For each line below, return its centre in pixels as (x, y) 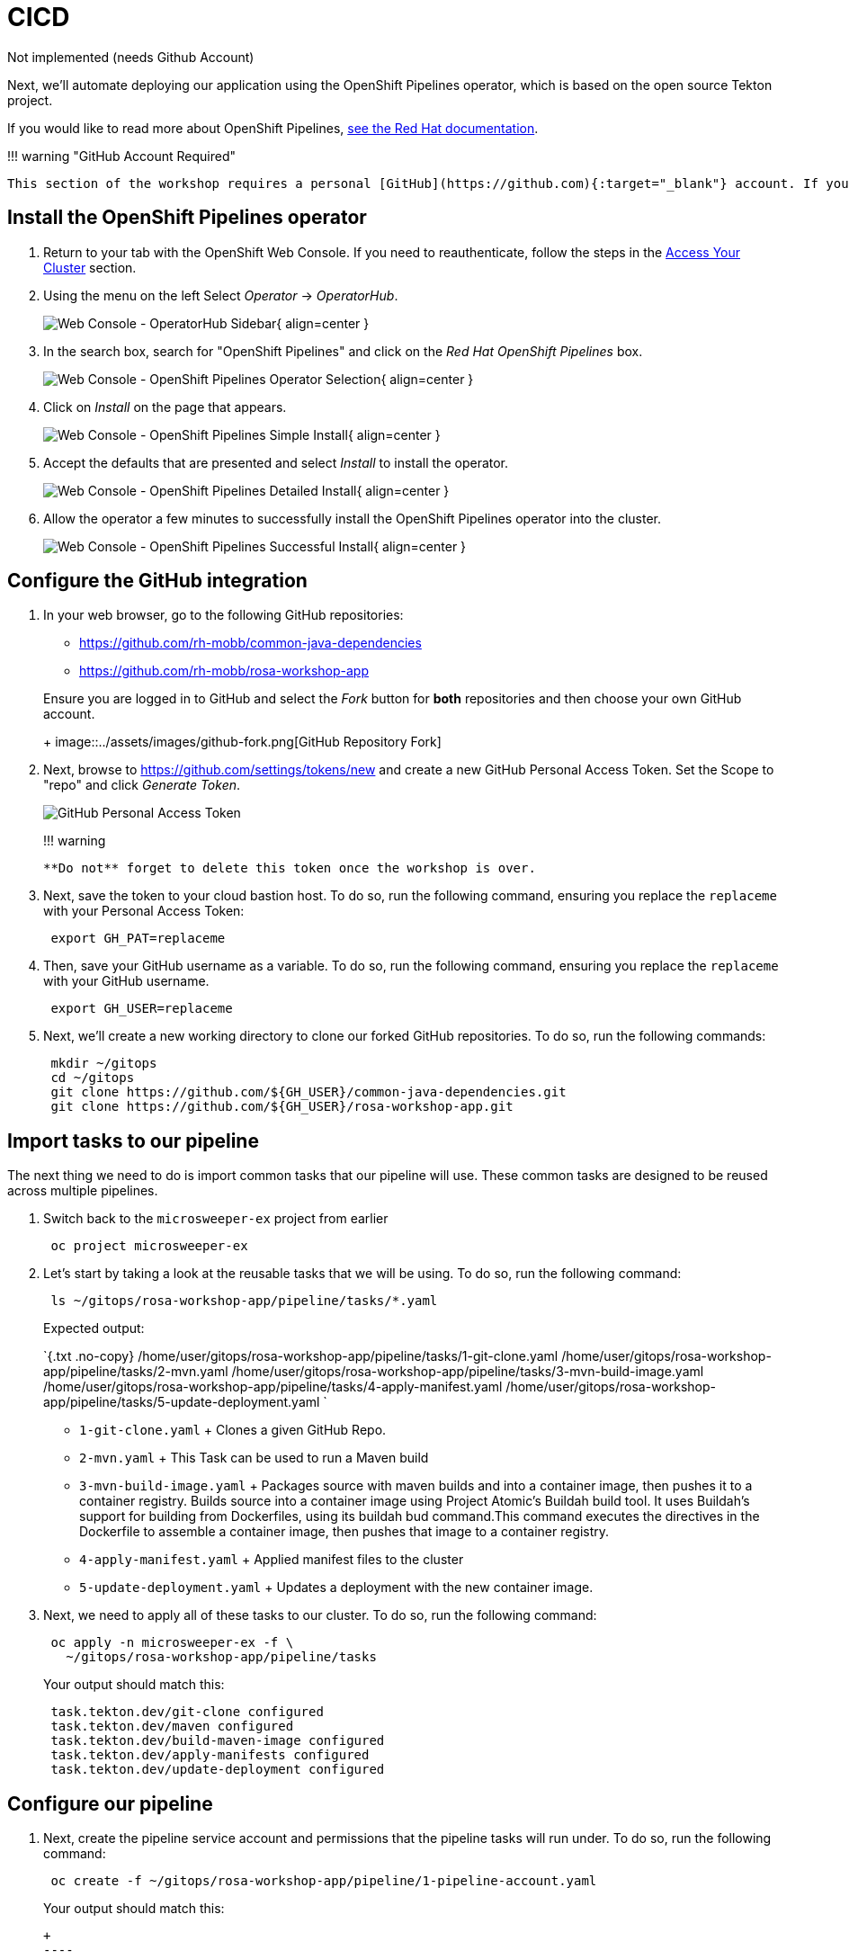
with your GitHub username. (126, 981)
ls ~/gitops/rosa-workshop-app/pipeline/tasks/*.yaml (244, 1301)
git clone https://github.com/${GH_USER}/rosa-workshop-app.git (282, 1107)
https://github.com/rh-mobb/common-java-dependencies (250, 643)
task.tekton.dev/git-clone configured (187, 1712)
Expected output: (94, 1328)
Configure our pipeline (110, 1803)
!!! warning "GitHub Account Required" (122, 156)
